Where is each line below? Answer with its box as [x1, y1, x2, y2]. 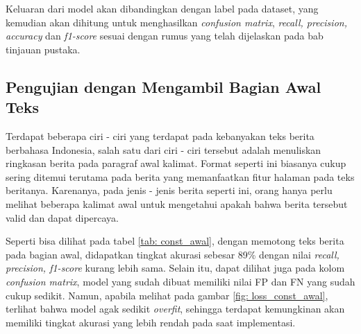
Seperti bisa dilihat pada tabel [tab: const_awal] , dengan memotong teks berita [6, 234, 344, 248]
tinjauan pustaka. [6, 42, 81, 56]
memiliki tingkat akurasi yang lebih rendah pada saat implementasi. [6, 315, 296, 329]
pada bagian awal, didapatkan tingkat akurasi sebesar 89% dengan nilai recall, [6, 247, 339, 261]
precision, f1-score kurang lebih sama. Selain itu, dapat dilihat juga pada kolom [6, 261, 345, 275]
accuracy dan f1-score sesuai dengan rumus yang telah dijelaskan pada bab [6, 28, 324, 43]
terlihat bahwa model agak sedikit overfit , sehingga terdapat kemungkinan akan [6, 301, 345, 316]
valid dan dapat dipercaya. [6, 210, 119, 225]
